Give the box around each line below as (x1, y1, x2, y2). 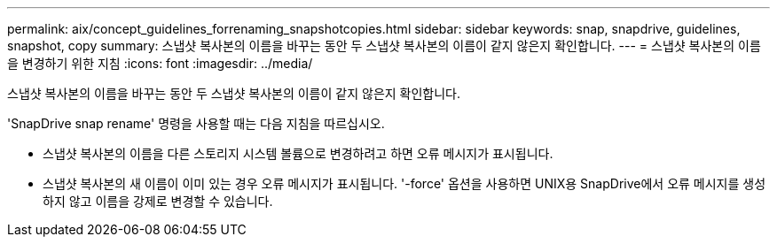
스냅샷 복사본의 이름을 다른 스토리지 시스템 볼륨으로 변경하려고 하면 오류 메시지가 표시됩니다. (43, 146, 553, 161)
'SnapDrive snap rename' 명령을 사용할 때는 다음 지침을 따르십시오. (7, 116, 385, 131)
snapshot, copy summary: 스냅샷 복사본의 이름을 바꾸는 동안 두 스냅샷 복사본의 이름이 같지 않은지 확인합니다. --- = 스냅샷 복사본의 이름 (7, 38, 761, 53)
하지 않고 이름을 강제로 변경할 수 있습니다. (43, 194, 273, 209)
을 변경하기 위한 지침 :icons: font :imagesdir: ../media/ (7, 56, 313, 71)
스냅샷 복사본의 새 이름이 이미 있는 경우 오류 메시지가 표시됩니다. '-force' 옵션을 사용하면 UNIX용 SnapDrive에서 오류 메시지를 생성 (43, 176, 766, 191)
